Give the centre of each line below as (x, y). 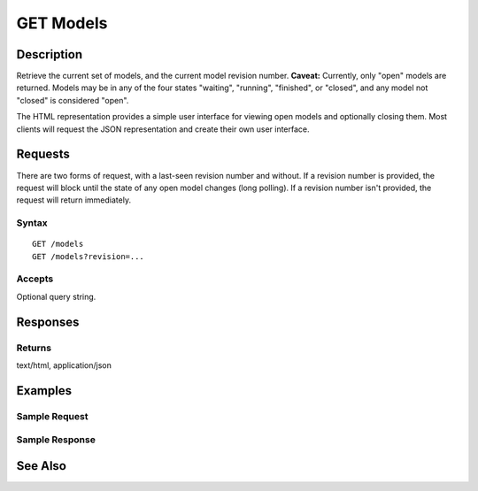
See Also (41, 466)
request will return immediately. (74, 200)
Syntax (32, 223)
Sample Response (56, 440)
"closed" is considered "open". (73, 100)
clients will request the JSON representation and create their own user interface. (163, 129)
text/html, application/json (64, 365)
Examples (44, 391)
